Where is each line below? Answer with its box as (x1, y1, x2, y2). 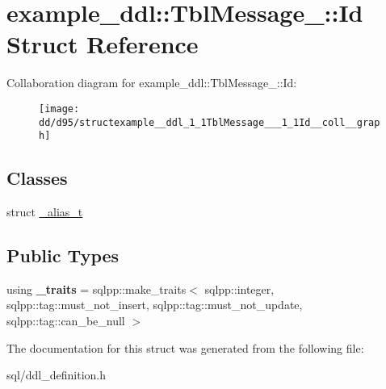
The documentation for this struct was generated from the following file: (6, 339, 364, 356)
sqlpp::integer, (204, 280, 275, 297)
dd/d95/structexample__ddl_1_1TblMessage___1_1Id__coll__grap (39, 116, 380, 128)
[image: (39, 102, 80, 115)
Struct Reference (6, 27, 199, 61)
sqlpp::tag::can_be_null (6, 312, 125, 329)
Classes (6, 165, 68, 190)
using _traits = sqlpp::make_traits (6, 280, 187, 297)
